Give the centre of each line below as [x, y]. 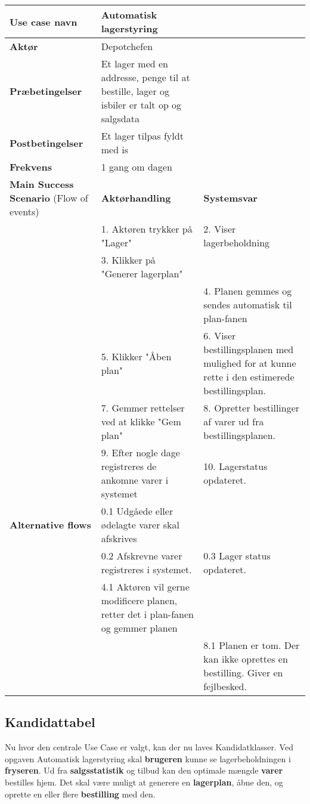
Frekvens [31, 167]
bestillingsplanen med [249, 349]
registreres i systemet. [146, 569]
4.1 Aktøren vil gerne [145, 587]
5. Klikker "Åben [136, 356]
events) [24, 211]
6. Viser [220, 335]
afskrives [119, 538]
